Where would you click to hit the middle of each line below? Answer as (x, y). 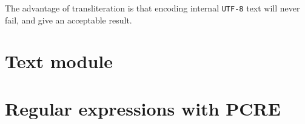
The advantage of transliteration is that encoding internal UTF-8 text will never (152, 8)
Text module (59, 61)
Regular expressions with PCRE (143, 108)
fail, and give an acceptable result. (69, 20)
